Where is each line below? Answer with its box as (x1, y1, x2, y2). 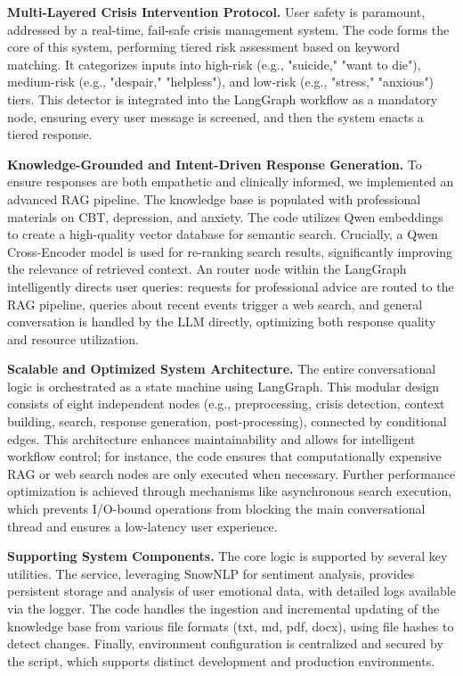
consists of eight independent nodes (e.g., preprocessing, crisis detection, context (7, 394, 445, 413)
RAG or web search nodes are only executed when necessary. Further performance (7, 464, 456, 482)
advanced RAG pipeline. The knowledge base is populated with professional (7, 189, 421, 208)
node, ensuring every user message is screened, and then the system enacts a (7, 107, 424, 126)
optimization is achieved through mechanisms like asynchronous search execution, (7, 482, 452, 500)
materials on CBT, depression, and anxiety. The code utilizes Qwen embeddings (7, 207, 443, 226)
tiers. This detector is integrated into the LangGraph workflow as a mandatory (7, 89, 438, 108)
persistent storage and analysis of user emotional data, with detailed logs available (7, 581, 456, 600)
